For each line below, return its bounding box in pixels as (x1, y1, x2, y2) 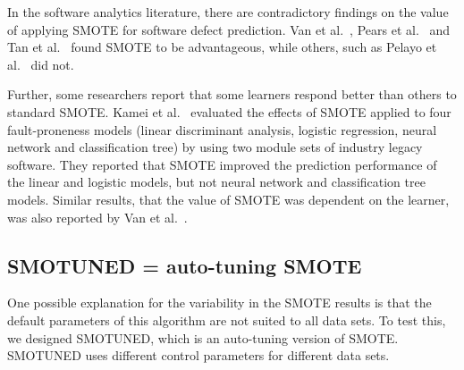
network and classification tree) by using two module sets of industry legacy (7, 138, 423, 156)
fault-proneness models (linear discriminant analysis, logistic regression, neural (7, 120, 437, 139)
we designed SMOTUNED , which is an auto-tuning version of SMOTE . (7, 328, 399, 347)
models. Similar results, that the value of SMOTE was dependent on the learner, (7, 189, 450, 208)
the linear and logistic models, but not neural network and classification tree (7, 172, 426, 191)
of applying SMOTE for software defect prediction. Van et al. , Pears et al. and (7, 20, 451, 38)
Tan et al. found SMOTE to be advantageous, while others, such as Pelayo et (7, 38, 437, 56)
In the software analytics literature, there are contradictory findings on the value (7, 3, 449, 21)
